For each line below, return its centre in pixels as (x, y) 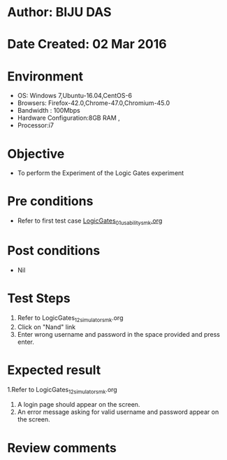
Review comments (62, 448)
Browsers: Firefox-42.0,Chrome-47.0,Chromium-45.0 (94, 103)
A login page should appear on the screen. (79, 405)
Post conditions (54, 251)
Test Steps (39, 299)
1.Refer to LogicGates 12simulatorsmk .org (62, 390)
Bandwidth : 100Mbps (49, 111)
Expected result (54, 370)
